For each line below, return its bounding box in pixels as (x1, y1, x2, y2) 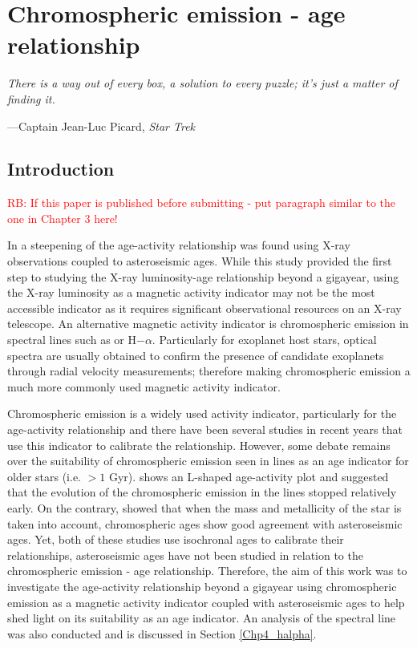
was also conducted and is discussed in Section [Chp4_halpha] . (7, 625, 317, 642)
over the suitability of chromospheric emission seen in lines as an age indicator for (7, 452, 409, 469)
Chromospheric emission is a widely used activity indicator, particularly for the (7, 405, 397, 422)
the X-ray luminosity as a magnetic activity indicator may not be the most (7, 284, 375, 301)
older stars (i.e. (7, 468, 82, 484)
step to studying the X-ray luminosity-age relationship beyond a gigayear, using (7, 268, 399, 285)
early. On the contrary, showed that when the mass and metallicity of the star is (7, 499, 402, 516)
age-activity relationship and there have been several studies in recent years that (7, 421, 403, 438)
